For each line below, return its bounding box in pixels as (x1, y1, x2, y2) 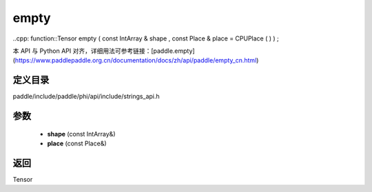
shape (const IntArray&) (47, 130, 116, 138)
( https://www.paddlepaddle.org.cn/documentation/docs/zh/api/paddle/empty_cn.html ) (12, 56, 259, 64)
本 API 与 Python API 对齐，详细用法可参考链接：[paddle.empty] (12, 47, 196, 55)
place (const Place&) (47, 139, 107, 147)
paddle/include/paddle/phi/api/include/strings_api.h (12, 93, 160, 101)
